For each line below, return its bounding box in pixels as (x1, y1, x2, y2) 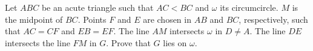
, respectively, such (239, 13, 308, 25)
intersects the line (5, 36, 70, 49)
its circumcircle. (220, 1, 278, 13)
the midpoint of (5, 13, 63, 25)
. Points (77, 13, 107, 25)
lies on (163, 36, 187, 49)
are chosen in (143, 13, 191, 25)
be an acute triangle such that (41, 1, 154, 13)
